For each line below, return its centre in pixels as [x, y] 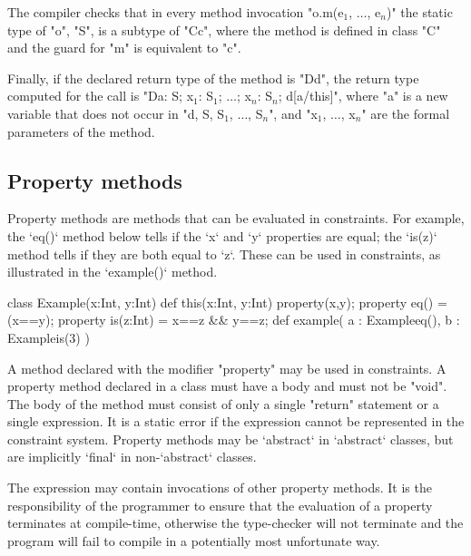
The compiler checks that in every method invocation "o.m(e [176, 12]
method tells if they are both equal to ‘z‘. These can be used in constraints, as [224, 254]
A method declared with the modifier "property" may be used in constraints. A [227, 368]
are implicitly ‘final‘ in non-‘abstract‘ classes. [132, 457]
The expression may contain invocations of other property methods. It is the [220, 488]
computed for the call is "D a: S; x [101, 96]
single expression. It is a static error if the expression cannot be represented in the [236, 421]
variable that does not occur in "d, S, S [116, 113]
